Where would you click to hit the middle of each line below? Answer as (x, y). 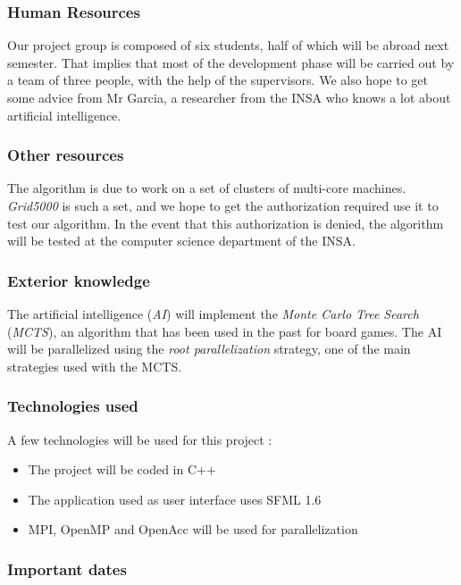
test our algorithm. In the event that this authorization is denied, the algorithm (226, 223)
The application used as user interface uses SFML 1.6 (175, 499)
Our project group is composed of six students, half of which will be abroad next (228, 45)
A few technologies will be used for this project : (140, 439)
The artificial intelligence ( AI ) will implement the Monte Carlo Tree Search (213, 313)
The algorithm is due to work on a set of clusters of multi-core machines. (207, 188)
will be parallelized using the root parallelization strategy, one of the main (209, 349)
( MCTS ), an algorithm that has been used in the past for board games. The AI (225, 331)
